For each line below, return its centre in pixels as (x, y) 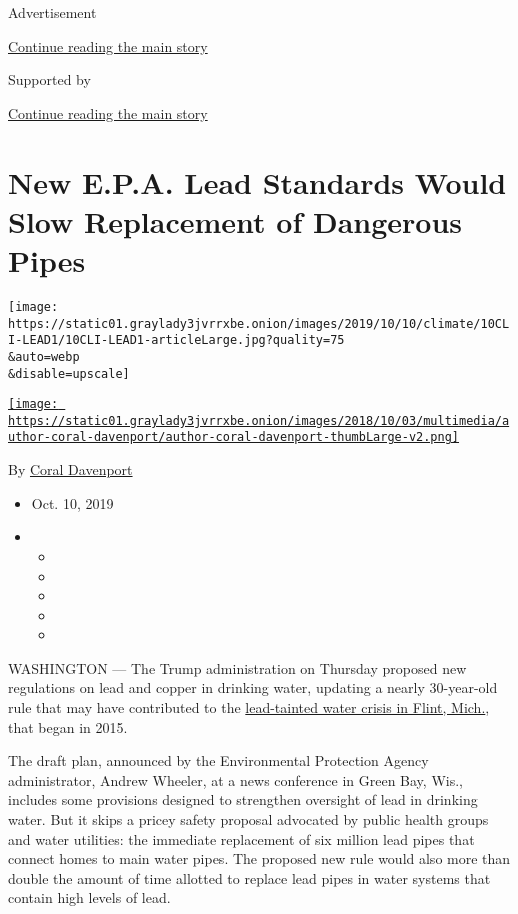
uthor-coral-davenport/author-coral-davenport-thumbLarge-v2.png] (234, 437)
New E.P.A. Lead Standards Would (257, 181)
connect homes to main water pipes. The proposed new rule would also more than (259, 858)
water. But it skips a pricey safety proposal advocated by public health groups (248, 819)
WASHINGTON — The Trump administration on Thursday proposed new (237, 667)
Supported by (49, 79)
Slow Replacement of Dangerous (235, 220)
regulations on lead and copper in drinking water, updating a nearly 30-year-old (253, 687)
